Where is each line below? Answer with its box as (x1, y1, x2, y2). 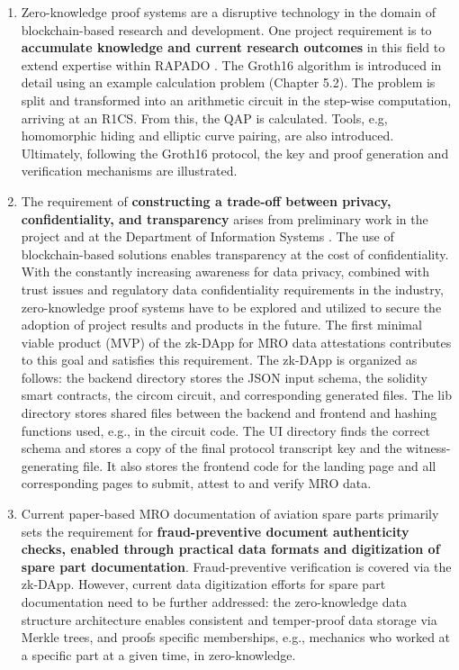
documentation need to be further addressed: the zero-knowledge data (21, 593, 407, 611)
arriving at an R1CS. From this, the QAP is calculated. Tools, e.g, (21, 108, 388, 127)
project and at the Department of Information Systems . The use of (21, 227, 394, 246)
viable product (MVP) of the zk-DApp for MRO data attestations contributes (21, 332, 452, 351)
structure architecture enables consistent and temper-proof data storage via (21, 610, 437, 629)
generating (21, 456, 79, 475)
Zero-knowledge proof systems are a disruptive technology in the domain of (21, 3, 436, 21)
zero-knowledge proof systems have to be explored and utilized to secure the (21, 297, 442, 316)
